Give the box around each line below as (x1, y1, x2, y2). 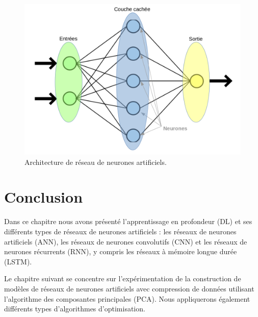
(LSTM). (4, 256, 32, 266)
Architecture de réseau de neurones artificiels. (24, 156, 167, 167)
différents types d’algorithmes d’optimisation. (4, 303, 145, 314)
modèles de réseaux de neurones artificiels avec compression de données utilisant (4, 283, 254, 294)
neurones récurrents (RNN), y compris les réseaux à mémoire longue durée (4, 246, 237, 257)
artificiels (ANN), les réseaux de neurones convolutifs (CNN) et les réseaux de (4, 236, 247, 247)
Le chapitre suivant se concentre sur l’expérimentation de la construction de (4, 273, 241, 284)
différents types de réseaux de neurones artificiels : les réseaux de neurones (4, 226, 237, 236)
